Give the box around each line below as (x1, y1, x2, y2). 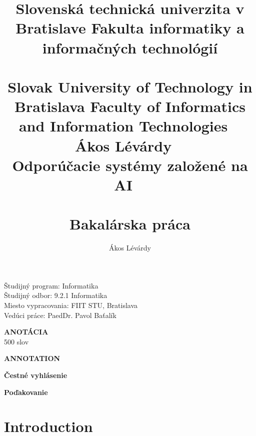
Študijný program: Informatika (4, 280, 98, 290)
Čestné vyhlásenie (4, 369, 67, 380)
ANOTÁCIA (4, 326, 48, 337)
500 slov (4, 336, 29, 346)
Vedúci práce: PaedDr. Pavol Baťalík (4, 309, 116, 320)
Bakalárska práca (69, 213, 190, 234)
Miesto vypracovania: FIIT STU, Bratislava (4, 299, 138, 310)
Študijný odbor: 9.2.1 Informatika (4, 290, 107, 300)
